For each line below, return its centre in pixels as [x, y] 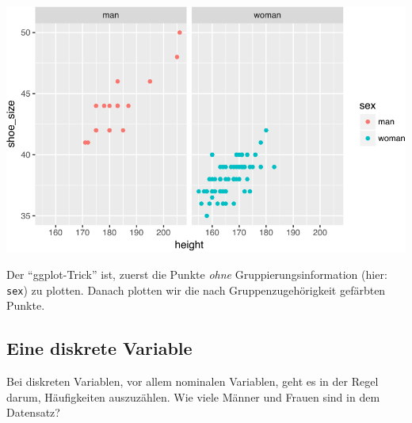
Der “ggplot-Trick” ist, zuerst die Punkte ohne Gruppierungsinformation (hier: [197, 274]
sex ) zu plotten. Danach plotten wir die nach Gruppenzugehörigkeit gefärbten [196, 290]
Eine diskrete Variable [99, 348]
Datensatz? [33, 412]
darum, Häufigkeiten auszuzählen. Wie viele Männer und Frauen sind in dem [193, 396]
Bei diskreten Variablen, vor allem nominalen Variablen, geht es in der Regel [193, 381]
